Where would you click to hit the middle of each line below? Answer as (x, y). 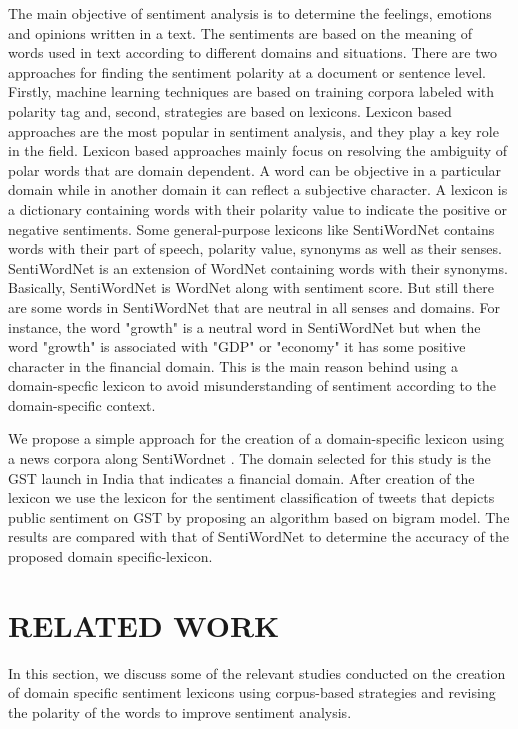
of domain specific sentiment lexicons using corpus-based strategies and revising (252, 692)
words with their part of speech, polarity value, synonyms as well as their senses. (255, 248)
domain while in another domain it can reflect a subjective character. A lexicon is (258, 189)
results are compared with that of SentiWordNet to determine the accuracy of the (258, 536)
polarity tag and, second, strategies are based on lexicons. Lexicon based (230, 110)
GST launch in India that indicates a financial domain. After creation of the (241, 477)
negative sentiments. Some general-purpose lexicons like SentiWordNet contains (251, 228)
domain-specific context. (82, 404)
